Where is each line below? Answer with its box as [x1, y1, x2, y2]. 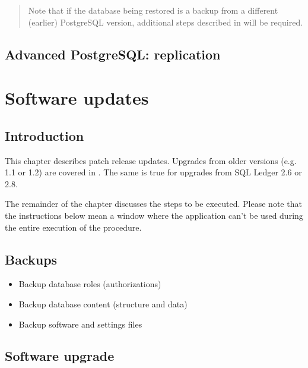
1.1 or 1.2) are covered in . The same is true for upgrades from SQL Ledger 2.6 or [5, 166, 302, 178]
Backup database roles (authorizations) [18, 278, 161, 290]
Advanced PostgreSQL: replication [5, 45, 221, 63]
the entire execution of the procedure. [5, 221, 142, 233]
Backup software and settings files [18, 317, 142, 330]
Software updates [5, 86, 149, 110]
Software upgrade [5, 347, 115, 365]
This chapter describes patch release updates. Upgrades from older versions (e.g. [5, 154, 297, 166]
